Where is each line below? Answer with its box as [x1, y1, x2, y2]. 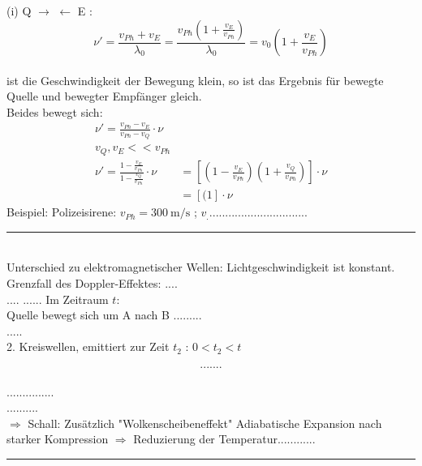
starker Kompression [6, 430, 109, 447]
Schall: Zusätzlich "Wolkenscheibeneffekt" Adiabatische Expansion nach [28, 414, 382, 431]
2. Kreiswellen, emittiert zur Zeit [6, 338, 170, 355]
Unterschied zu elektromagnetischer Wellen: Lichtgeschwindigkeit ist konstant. [6, 259, 395, 276]
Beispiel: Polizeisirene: [6, 203, 117, 220]
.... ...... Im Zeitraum [6, 290, 109, 307]
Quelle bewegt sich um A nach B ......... [6, 306, 202, 323]
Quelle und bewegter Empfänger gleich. [6, 88, 202, 105]
